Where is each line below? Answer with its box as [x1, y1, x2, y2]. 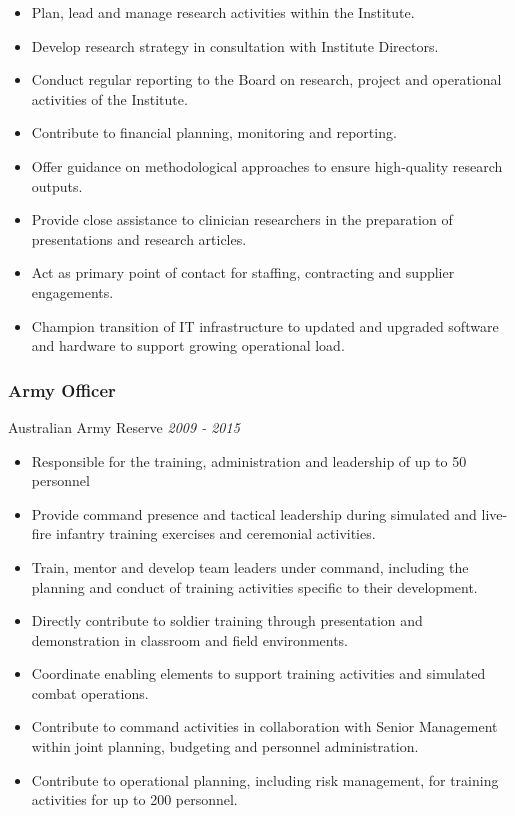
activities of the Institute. [31, 88, 188, 109]
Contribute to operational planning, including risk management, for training [31, 769, 499, 790]
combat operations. [31, 682, 149, 703]
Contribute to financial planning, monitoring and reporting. [31, 122, 397, 143]
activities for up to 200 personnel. [31, 789, 238, 810]
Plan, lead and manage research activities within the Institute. [31, 2, 415, 22]
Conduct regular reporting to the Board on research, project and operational [31, 69, 502, 90]
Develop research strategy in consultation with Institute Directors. [31, 35, 439, 56]
